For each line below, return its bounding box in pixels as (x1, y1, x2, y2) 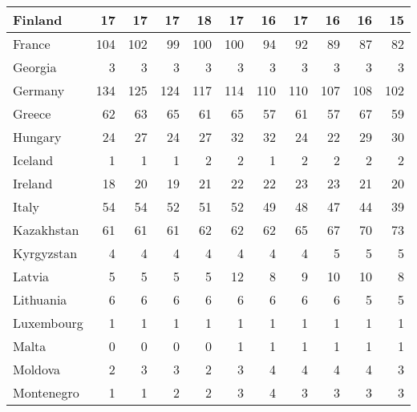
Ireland (13, 174, 53, 192)
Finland (13, 10, 63, 29)
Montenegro (13, 383, 79, 402)
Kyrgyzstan (13, 244, 78, 262)
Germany (13, 81, 65, 99)
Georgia (13, 58, 57, 76)
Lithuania (13, 290, 67, 309)
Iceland (13, 151, 54, 169)
